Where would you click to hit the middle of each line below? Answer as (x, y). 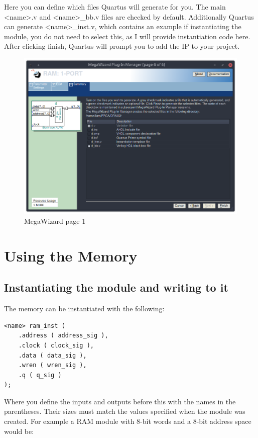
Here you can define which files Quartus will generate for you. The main (115, 7)
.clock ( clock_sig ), (56, 345)
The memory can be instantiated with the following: (84, 309)
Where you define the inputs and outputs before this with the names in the (120, 401)
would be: (19, 431)
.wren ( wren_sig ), (52, 365)
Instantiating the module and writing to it (116, 287)
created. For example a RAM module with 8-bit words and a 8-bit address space (128, 421)
